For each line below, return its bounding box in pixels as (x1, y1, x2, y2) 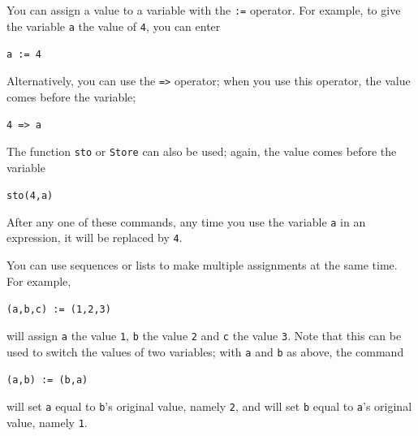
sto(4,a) (6, 190, 54, 202)
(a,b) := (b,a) (6, 374, 88, 386)
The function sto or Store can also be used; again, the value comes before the (6, 142, 397, 159)
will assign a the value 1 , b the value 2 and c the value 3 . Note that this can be (6, 326, 402, 343)
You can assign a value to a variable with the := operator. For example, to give (6, 2, 401, 18)
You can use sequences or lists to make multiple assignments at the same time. (6, 257, 398, 274)
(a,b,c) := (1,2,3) (6, 304, 111, 316)
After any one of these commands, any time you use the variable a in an (6, 213, 366, 230)
